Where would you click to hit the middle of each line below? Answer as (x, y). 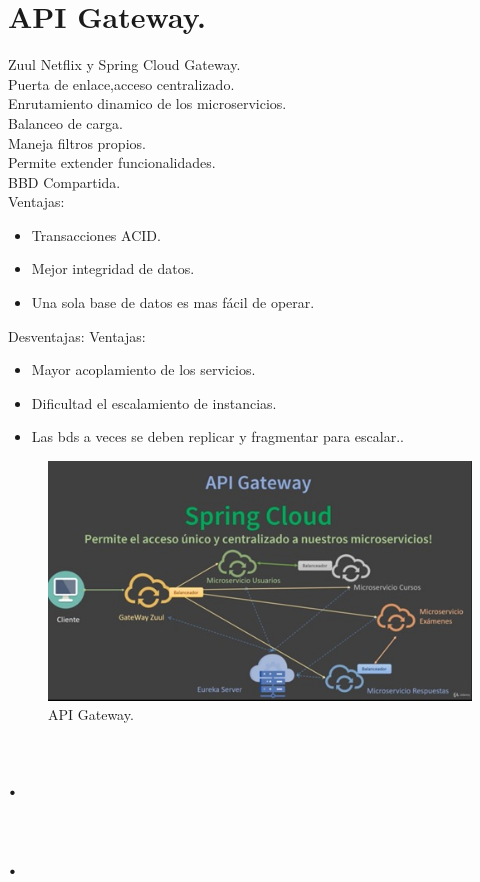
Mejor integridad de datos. (113, 268)
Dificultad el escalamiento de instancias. (154, 402)
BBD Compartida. (64, 181)
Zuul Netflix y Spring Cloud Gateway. (124, 64)
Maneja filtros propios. (77, 142)
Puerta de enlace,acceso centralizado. (121, 83)
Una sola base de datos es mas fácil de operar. (173, 302)
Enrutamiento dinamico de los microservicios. (147, 103)
